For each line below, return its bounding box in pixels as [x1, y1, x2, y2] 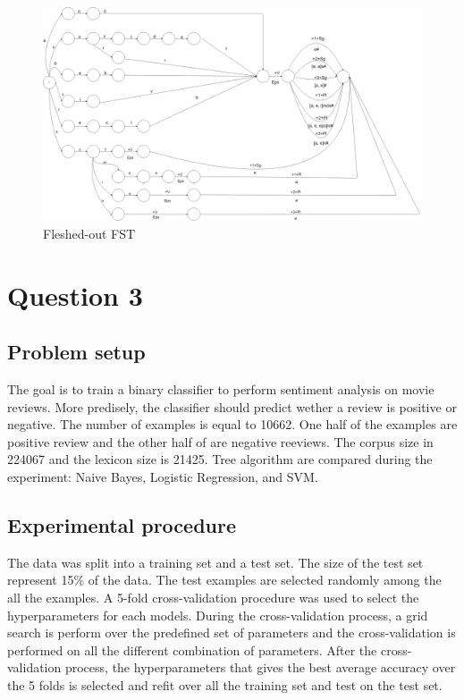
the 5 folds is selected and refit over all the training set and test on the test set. [7, 676, 443, 695]
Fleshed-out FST [43, 223, 136, 242]
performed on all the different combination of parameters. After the [7, 640, 377, 659]
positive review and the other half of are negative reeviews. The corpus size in [7, 432, 434, 451]
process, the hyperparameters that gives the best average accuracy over [64, 658, 456, 677]
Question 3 [7, 276, 143, 313]
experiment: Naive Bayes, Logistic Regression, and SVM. [7, 468, 318, 486]
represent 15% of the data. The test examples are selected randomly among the [7, 570, 442, 589]
